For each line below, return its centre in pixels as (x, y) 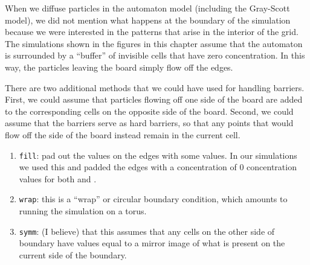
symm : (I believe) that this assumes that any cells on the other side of (147, 231)
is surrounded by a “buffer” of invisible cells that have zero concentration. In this (155, 55)
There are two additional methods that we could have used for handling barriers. (155, 87)
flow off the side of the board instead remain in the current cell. (123, 134)
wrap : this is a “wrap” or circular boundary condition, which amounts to (153, 199)
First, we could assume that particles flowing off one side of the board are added (154, 99)
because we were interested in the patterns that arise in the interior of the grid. (152, 32)
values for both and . (58, 178)
